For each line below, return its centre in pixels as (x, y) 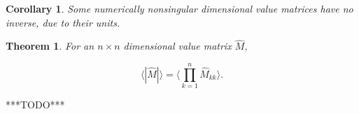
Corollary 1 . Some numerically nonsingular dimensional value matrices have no (179, 8)
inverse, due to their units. (63, 22)
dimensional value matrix (177, 46)
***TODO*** (35, 105)
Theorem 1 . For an (50, 46)
